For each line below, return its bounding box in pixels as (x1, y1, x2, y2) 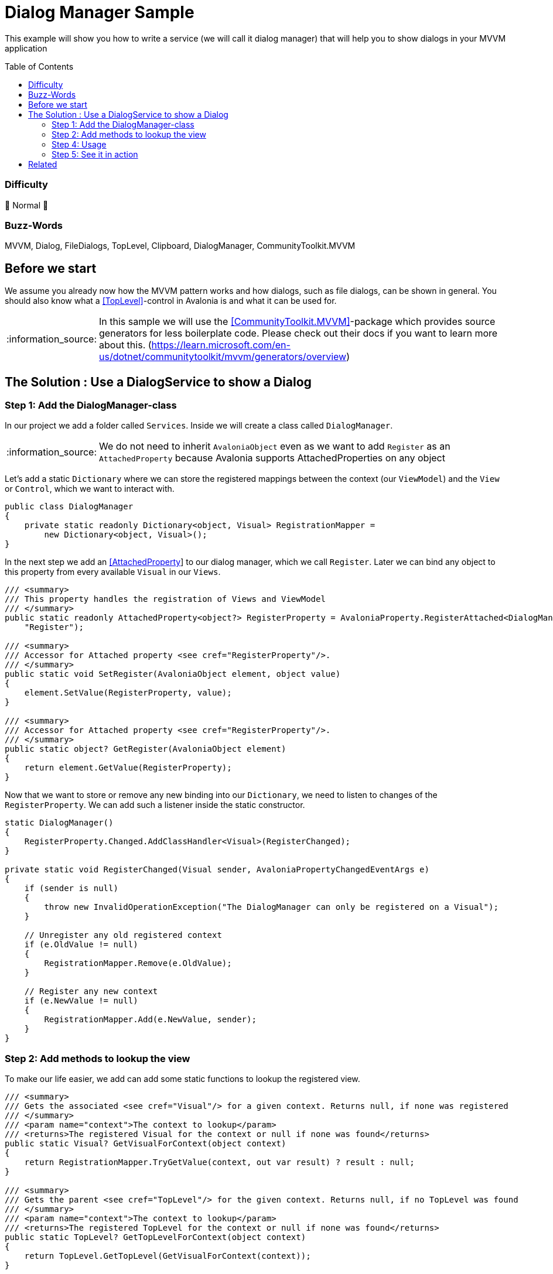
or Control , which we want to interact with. (5, 484, 175, 494)
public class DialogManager (5, 502, 134, 512)
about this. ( (99, 339, 152, 351)
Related (28, 159, 57, 169)
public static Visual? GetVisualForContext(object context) (5, 1139, 286, 1149)
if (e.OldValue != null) (24, 940, 138, 950)
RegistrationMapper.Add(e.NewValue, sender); (44, 1015, 257, 1025)
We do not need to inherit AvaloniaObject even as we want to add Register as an (99, 440, 450, 453)
